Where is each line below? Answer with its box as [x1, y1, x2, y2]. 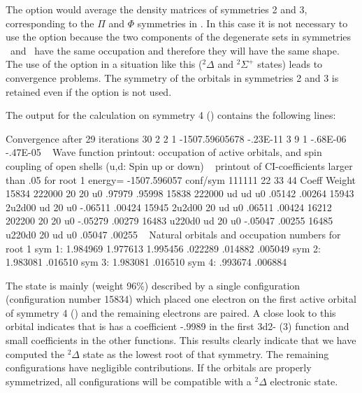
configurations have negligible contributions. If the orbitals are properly [6, 360, 312, 375]
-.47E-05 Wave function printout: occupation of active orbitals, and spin [6, 145, 322, 159]
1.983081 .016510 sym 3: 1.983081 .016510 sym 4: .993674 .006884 [6, 255, 287, 269]
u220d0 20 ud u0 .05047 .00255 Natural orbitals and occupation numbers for [6, 227, 341, 241]
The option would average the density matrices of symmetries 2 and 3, [6, 2, 307, 16]
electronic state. [270, 373, 338, 388]
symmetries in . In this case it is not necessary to [137, 15, 348, 30]
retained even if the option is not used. [6, 84, 172, 99]
